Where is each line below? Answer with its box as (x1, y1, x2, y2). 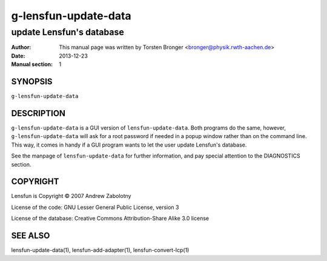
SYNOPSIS (11, 76, 53, 87)
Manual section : (11, 61, 53, 68)
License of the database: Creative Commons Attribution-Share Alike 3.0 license (11, 215, 209, 222)
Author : (11, 44, 31, 51)
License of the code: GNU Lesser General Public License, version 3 (11, 203, 179, 211)
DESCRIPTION (11, 108, 66, 118)
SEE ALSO (11, 231, 50, 241)
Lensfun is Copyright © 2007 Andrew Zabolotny (11, 193, 131, 200)
